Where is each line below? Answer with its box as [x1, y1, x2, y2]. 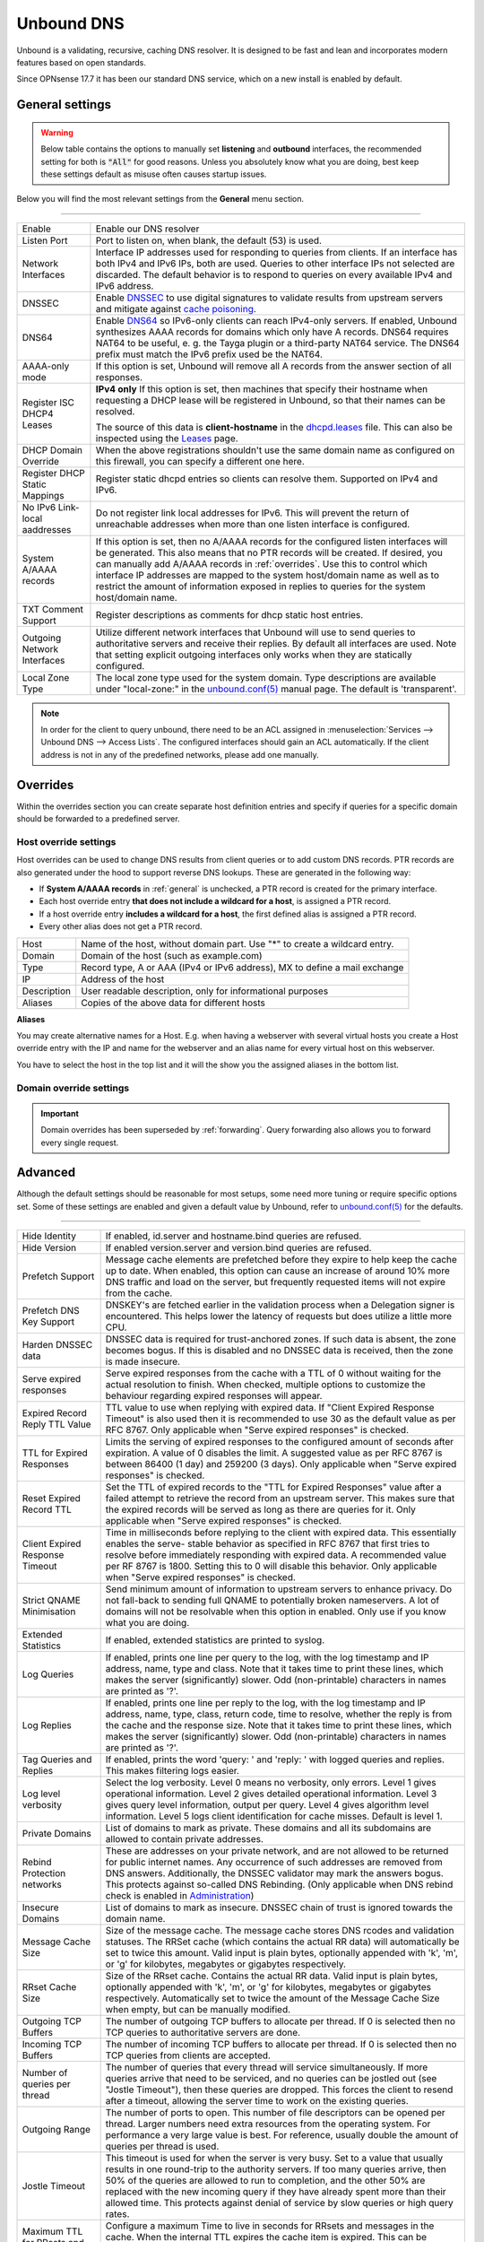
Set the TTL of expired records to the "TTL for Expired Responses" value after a [105, 1481, 443, 1493]
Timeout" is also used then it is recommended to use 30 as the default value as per [105, 1412, 456, 1425]
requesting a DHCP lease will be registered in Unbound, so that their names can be [95, 394, 445, 406]
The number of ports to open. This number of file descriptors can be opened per [105, 2107, 445, 2119]
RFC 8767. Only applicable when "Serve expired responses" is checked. [105, 1424, 410, 1437]
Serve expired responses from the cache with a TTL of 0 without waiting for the [105, 1368, 442, 1380]
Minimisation [22, 1605, 76, 1618]
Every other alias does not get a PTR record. [39, 921, 203, 932]
